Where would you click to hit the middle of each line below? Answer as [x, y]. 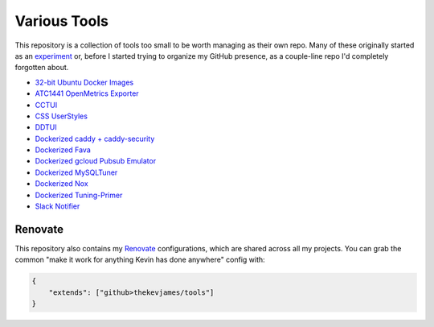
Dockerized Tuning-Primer [79, 195]
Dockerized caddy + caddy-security [95, 139]
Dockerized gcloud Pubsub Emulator [96, 161]
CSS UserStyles [61, 116]
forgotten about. [42, 68]
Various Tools [61, 21]
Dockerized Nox [61, 184]
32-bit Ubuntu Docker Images [84, 82]
